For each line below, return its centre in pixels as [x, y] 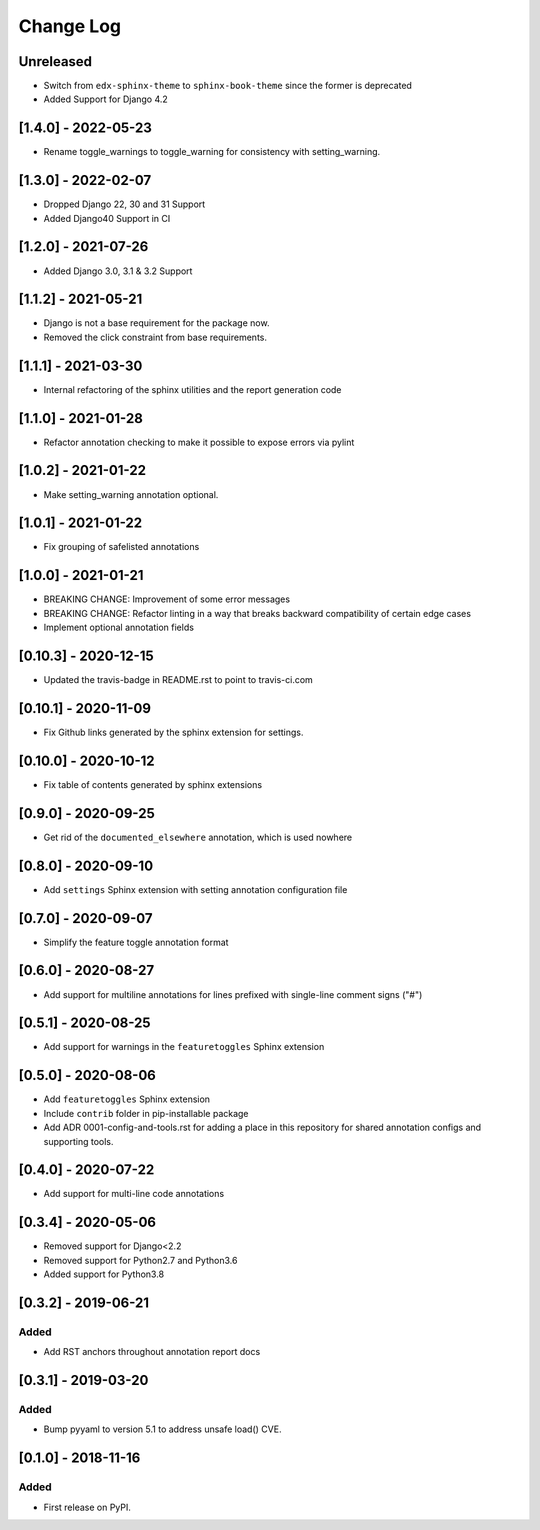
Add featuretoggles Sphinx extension [126, 1099]
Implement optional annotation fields [119, 627]
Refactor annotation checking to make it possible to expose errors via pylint [199, 442]
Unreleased [55, 61]
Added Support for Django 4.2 [106, 99]
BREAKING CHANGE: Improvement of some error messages [166, 599]
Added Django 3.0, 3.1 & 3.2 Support [118, 271]
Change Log [70, 26]
